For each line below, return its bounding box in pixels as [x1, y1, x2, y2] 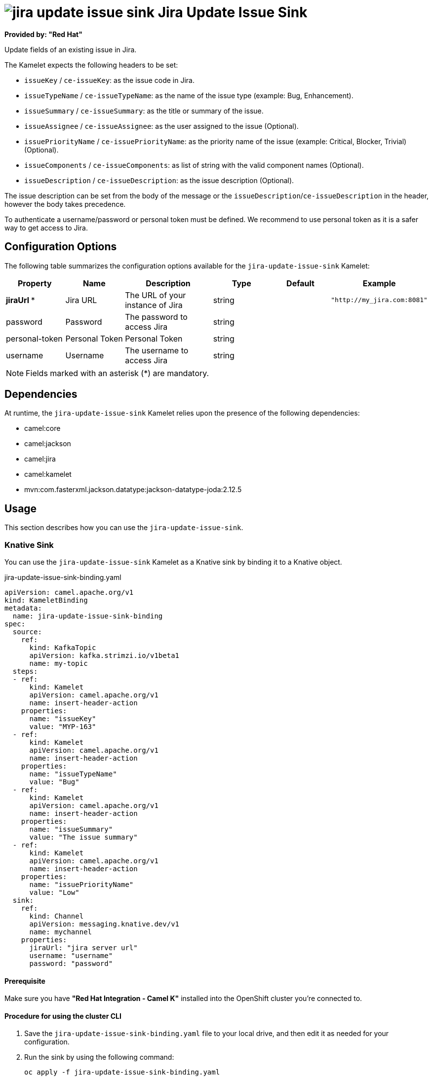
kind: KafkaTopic [29, 644, 96, 652]
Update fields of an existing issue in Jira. [4, 45, 137, 54]
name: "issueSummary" [29, 825, 113, 834]
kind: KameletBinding [4, 596, 88, 605]
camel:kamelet [24, 470, 72, 479]
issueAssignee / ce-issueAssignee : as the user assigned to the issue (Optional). [24, 121, 299, 130]
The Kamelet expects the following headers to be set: [4, 60, 178, 69]
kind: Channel [29, 912, 84, 921]
